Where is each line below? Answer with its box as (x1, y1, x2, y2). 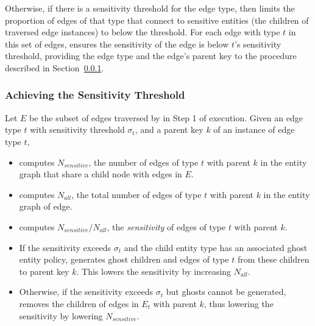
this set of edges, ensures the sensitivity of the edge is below (5, 37, 229, 50)
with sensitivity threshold (30, 123, 125, 136)
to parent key (19, 264, 69, 277)
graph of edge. (19, 200, 73, 213)
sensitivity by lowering (19, 309, 103, 322)
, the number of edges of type (88, 155, 199, 168)
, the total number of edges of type (71, 188, 202, 200)
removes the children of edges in (19, 297, 139, 310)
